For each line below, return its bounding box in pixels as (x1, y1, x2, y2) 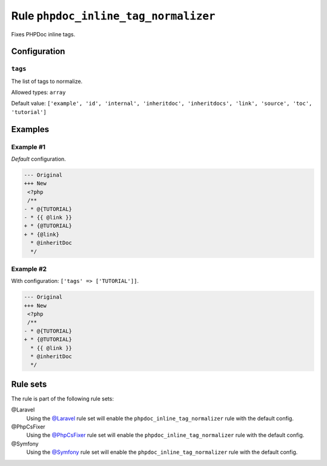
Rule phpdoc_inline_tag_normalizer (11, 9, 216, 22)
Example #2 (11, 264, 47, 273)
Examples (11, 124, 50, 135)
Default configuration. (11, 155, 66, 163)
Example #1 (11, 142, 45, 151)
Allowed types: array (11, 88, 66, 96)
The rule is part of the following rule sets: (11, 394, 114, 402)
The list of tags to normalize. (11, 78, 83, 85)
